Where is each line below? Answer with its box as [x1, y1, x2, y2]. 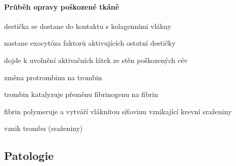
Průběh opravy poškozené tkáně [4, 1, 120, 12]
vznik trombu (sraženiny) [4, 123, 83, 134]
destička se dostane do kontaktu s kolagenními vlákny [4, 20, 171, 31]
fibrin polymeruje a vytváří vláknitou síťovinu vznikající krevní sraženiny [4, 106, 232, 116]
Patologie [4, 148, 54, 163]
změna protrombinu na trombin [4, 72, 102, 82]
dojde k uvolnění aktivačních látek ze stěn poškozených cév [4, 54, 188, 65]
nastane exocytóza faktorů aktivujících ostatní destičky [4, 38, 176, 48]
